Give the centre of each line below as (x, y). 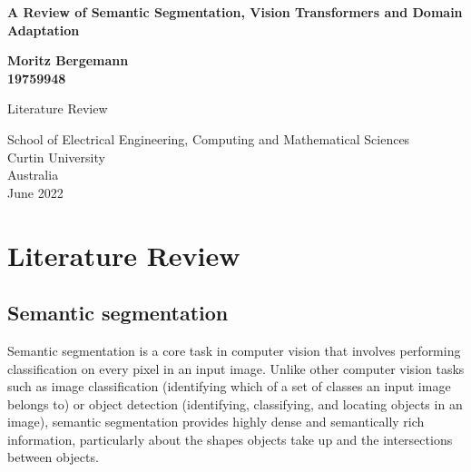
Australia (33, 175)
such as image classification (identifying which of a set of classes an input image (229, 386)
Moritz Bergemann (68, 60)
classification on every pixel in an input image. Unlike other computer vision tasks (236, 368)
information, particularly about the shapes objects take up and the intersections (230, 439)
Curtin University (56, 157)
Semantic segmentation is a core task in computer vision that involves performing (234, 350)
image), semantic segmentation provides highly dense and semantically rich (216, 422)
